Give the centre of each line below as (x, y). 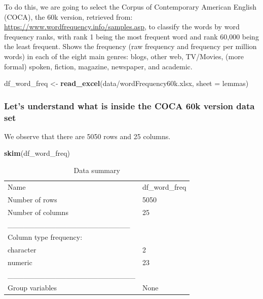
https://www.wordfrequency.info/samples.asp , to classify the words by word (122, 27)
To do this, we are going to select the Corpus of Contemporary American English (130, 7)
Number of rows (32, 199)
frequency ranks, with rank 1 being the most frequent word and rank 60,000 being (131, 36)
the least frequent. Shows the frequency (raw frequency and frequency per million (130, 46)
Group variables (32, 287)
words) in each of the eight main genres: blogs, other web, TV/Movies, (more (124, 56)
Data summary (97, 170)
